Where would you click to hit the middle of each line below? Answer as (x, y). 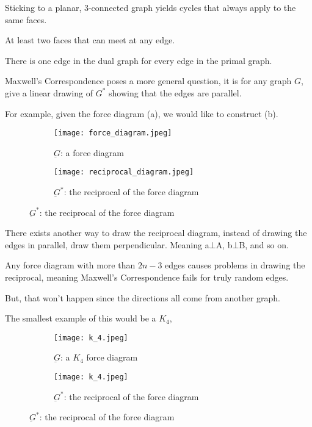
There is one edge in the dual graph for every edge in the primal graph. (139, 60)
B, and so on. (264, 244)
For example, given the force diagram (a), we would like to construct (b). (142, 113)
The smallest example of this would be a (81, 318)
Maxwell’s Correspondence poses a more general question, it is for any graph (148, 81)
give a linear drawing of (49, 92)
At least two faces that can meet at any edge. (90, 40)
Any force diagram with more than (70, 265)
